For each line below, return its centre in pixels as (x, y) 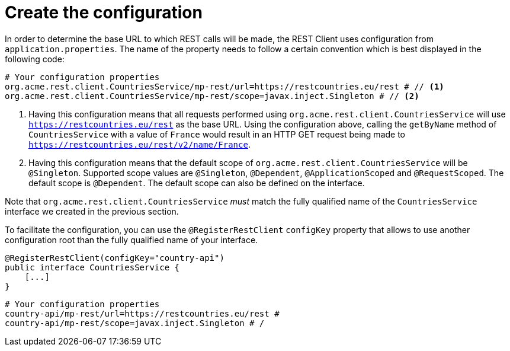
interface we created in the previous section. (92, 211)
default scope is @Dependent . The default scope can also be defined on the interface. (197, 183)
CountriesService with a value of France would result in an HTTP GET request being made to (217, 134)
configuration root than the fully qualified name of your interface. (131, 240)
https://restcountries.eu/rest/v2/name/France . (139, 144)
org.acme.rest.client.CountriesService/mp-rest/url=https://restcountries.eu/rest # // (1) (224, 86)
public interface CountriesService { (92, 267)
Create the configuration (104, 12)
